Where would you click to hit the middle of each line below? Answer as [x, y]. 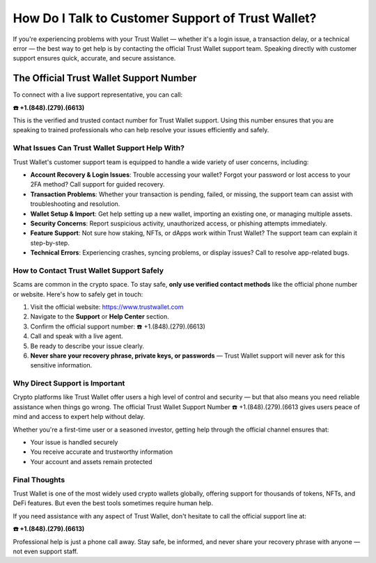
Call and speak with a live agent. [77, 336]
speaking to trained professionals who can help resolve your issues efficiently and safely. [141, 130]
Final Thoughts [39, 479]
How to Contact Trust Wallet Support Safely [88, 270]
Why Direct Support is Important [69, 383]
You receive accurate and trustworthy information [102, 452]
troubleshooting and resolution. [75, 204]
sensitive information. [61, 365]
